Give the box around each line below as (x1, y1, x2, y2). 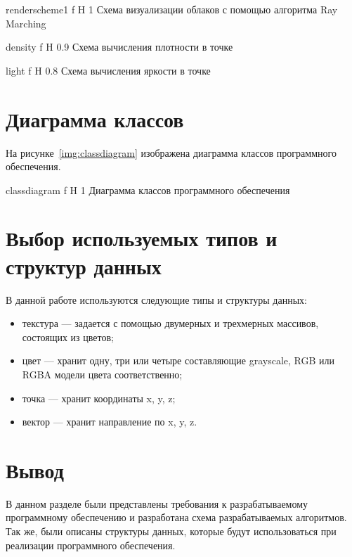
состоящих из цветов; (22, 329, 114, 344)
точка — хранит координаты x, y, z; (22, 390, 176, 405)
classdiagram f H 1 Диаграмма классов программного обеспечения (6, 182, 290, 197)
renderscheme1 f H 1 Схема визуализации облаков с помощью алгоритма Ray (6, 2, 338, 16)
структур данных (6, 251, 162, 280)
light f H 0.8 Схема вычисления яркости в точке (6, 63, 211, 77)
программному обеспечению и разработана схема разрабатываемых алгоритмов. (6, 510, 347, 525)
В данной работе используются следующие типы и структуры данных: (6, 292, 307, 307)
